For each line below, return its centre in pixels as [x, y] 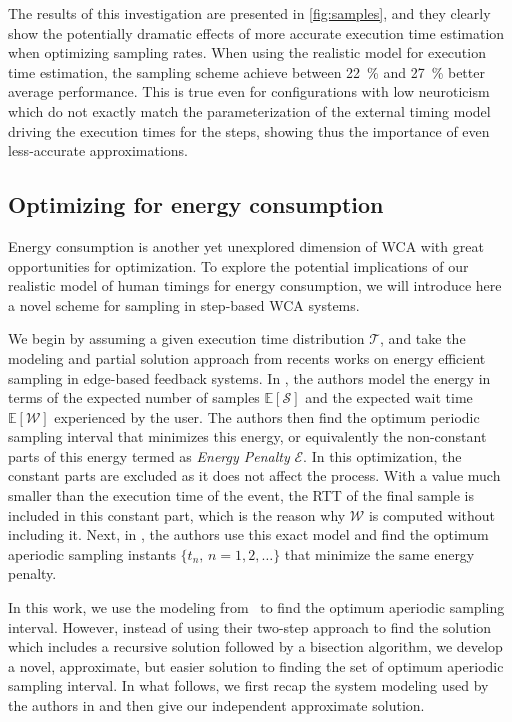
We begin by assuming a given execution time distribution [186, 338]
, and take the [423, 338]
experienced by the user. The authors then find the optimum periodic [267, 416]
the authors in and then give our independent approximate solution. [216, 705]
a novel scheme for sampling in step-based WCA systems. [184, 304]
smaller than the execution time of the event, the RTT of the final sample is [241, 495]
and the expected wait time [389, 397]
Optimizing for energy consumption [196, 204]
